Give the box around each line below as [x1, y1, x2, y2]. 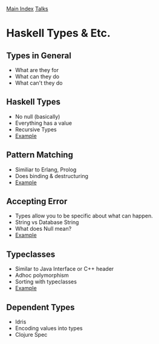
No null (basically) [15, 113, 60, 120]
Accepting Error [6, 196, 68, 207]
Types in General [6, 50, 71, 61]
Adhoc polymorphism [15, 272, 69, 279]
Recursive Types [15, 125, 57, 133]
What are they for [15, 67, 59, 73]
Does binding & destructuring [15, 172, 89, 179]
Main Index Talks [6, 5, 48, 12]
